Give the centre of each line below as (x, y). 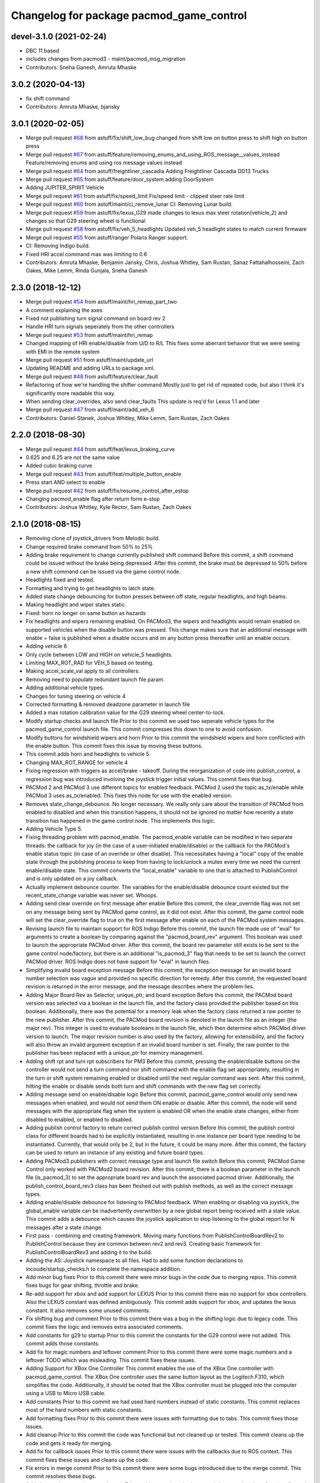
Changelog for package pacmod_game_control (129, 15)
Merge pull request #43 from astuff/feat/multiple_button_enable (104, 474)
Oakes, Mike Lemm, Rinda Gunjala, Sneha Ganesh (87, 270)
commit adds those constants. (63, 1344)
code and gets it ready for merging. (69, 1443)
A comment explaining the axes (64, 310)
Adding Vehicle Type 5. (54, 829)
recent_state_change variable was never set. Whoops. (92, 895)
